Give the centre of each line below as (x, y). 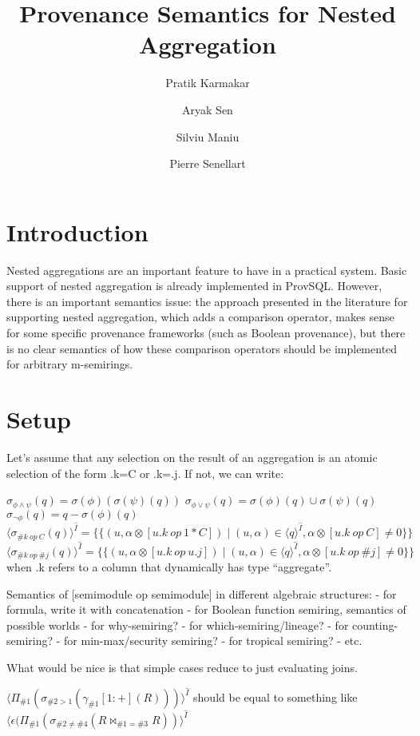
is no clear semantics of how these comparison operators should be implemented (202, 348)
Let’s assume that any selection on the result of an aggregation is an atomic (192, 457)
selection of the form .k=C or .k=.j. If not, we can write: (145, 473)
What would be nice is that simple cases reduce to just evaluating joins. (182, 667)
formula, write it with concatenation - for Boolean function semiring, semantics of (206, 609)
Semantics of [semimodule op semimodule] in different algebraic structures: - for (202, 593)
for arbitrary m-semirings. (70, 364)
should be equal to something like (275, 696)
